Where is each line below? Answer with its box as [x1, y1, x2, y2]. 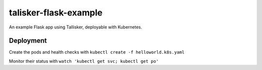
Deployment [9, 37, 47, 45]
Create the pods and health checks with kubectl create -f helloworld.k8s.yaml [9, 49, 185, 55]
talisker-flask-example [9, 7, 103, 18]
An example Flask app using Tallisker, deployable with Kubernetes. [9, 24, 143, 30]
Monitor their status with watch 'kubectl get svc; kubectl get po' [9, 58, 159, 64]
